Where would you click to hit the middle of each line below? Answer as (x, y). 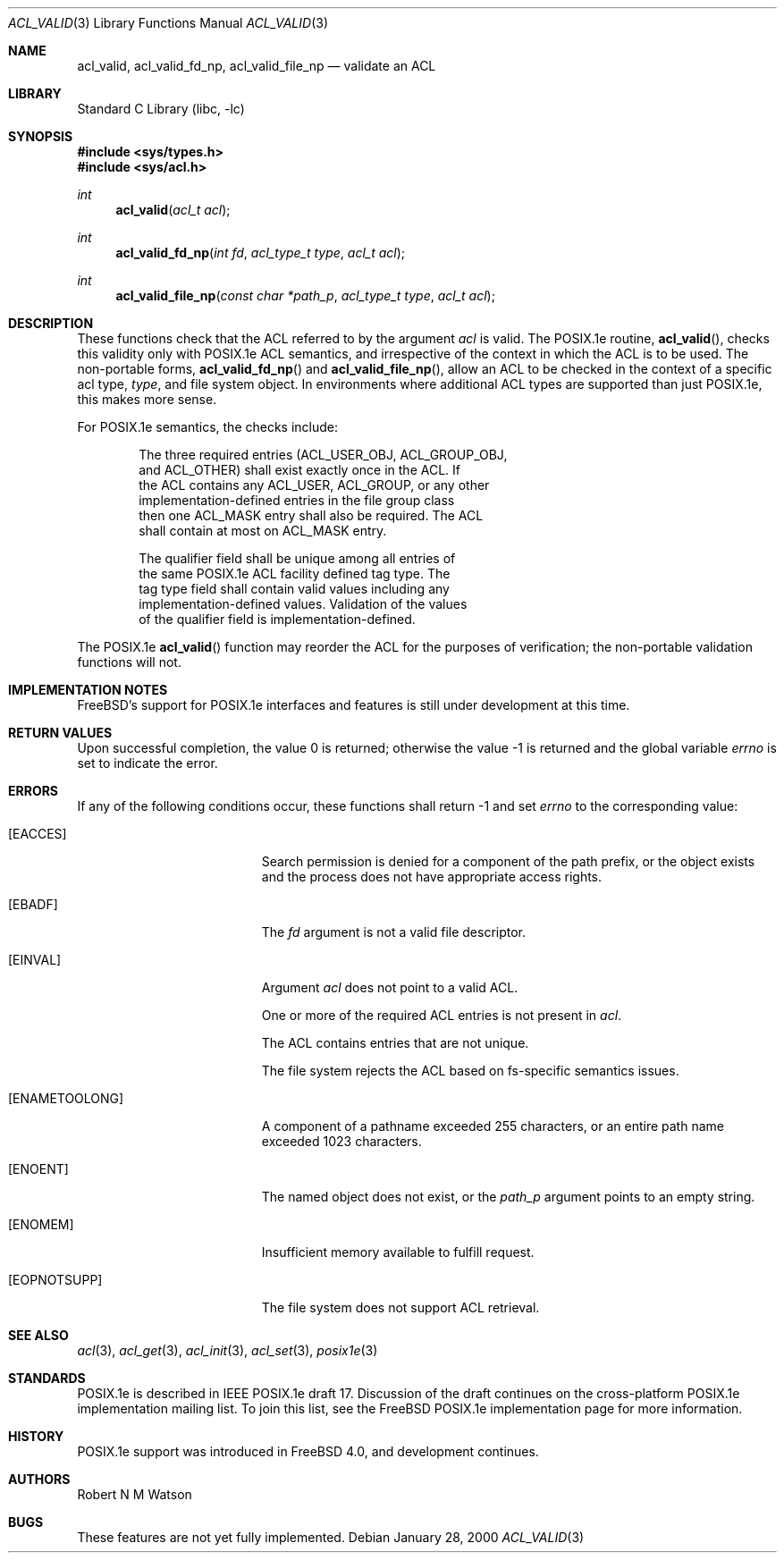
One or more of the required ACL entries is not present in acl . (442, 1015)
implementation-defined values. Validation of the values (303, 604)
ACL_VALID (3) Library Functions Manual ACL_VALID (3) (168, 23)
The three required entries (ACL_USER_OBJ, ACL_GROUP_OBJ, (323, 455)
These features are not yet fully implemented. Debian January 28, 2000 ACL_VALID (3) (331, 1537)
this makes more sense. (147, 399)
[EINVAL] (35, 960)
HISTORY (36, 1436)
